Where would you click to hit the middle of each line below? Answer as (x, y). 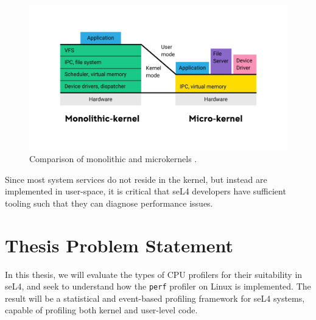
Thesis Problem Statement (119, 245)
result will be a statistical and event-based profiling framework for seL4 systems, (155, 298)
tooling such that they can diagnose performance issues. (109, 203)
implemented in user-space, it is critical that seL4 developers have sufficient (146, 191)
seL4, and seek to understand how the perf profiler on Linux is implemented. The (158, 286)
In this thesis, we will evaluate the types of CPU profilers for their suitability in (154, 274)
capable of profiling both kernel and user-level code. (101, 310)
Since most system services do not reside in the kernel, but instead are (136, 179)
